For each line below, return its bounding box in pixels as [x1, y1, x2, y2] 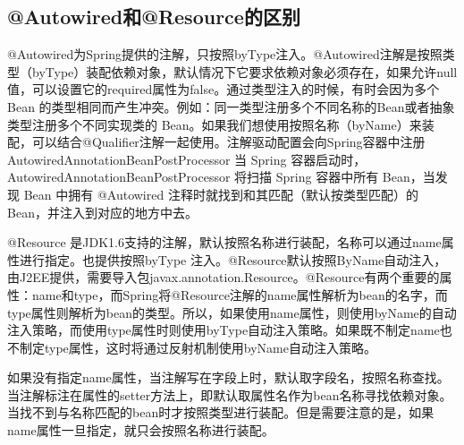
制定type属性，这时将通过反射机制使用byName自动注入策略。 [19, 338, 376, 356]
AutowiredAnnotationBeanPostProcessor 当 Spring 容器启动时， [7, 150, 367, 168]
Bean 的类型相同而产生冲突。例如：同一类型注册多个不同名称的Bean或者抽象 [7, 97, 455, 116]
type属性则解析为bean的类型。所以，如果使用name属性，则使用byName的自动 [7, 303, 457, 321]
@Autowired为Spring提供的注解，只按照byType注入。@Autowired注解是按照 [7, 45, 443, 64]
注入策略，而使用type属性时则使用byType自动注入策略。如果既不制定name [7, 321, 440, 339]
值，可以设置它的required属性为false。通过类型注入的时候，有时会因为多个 [7, 80, 440, 98]
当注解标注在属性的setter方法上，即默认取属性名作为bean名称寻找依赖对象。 [7, 385, 452, 404]
